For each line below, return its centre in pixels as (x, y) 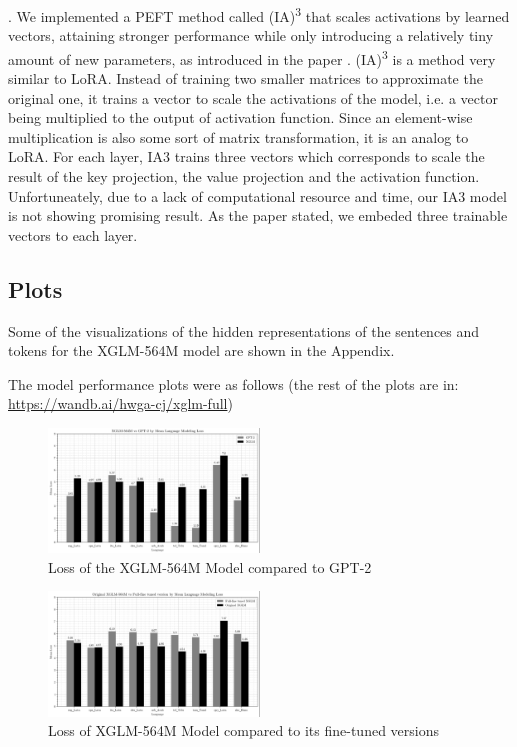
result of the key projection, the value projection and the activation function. (244, 176)
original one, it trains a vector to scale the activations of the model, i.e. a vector (253, 97)
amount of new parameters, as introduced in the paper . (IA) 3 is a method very (252, 57)
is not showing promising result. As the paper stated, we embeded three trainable (258, 215)
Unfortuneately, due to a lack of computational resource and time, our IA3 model (257, 195)
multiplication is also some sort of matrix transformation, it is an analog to (238, 136)
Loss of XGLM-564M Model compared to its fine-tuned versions (243, 730)
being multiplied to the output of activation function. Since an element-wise (240, 117)
